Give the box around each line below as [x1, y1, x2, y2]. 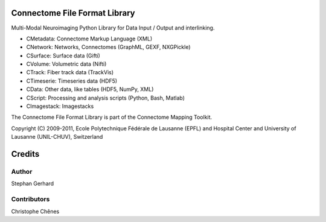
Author [11, 167, 33, 176]
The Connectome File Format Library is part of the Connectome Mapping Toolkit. [11, 113, 213, 121]
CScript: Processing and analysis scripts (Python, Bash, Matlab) [26, 94, 185, 101]
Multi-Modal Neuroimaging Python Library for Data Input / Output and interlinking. [11, 24, 215, 31]
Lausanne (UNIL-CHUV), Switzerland [11, 133, 103, 141]
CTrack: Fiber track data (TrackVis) [26, 69, 114, 76]
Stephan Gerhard [11, 180, 54, 187]
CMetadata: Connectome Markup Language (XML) [26, 35, 153, 42]
